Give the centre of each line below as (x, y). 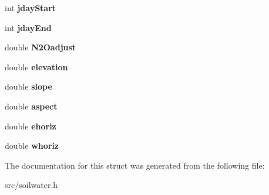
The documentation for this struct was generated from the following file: (135, 165)
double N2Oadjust (41, 47)
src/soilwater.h (31, 185)
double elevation (36, 66)
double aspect (31, 106)
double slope (28, 86)
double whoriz (32, 146)
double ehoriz (31, 126)
